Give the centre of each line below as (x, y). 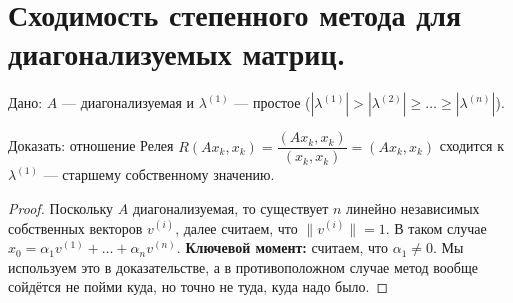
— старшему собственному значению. (159, 174)
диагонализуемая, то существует (230, 207)
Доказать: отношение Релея (91, 145)
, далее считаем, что (236, 227)
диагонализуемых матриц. (177, 53)
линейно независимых (413, 207)
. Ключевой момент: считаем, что (282, 247)
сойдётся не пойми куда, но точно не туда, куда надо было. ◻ (198, 286)
